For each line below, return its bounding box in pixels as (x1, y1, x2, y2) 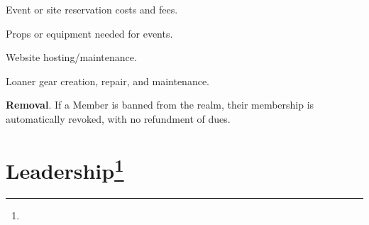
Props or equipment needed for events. (6, 26, 173, 40)
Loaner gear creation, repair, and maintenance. (6, 73, 210, 88)
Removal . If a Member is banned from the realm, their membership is (6, 97, 314, 112)
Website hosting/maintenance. (6, 50, 137, 65)
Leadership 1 (6, 153, 124, 185)
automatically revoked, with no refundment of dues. (6, 111, 231, 126)
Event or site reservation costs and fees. (6, 2, 178, 16)
